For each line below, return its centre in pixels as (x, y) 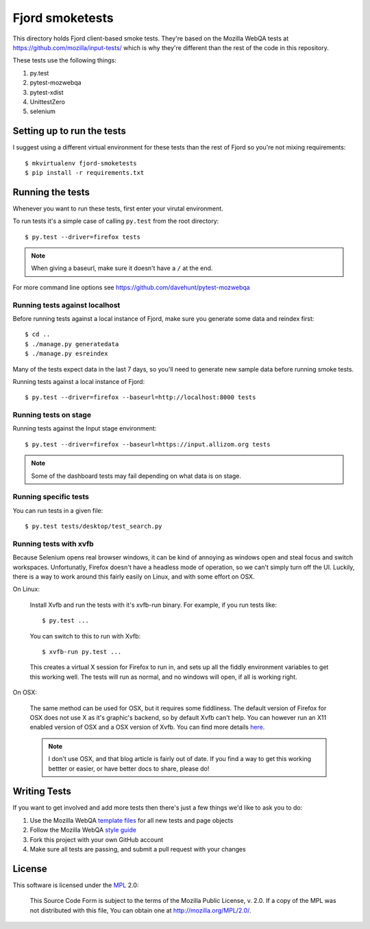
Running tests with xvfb (53, 544)
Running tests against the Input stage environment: (85, 429)
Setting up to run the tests (70, 131)
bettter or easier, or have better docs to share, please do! (129, 769)
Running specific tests (51, 497)
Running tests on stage (52, 415)
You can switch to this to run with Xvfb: (85, 636)
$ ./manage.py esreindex (66, 354)
